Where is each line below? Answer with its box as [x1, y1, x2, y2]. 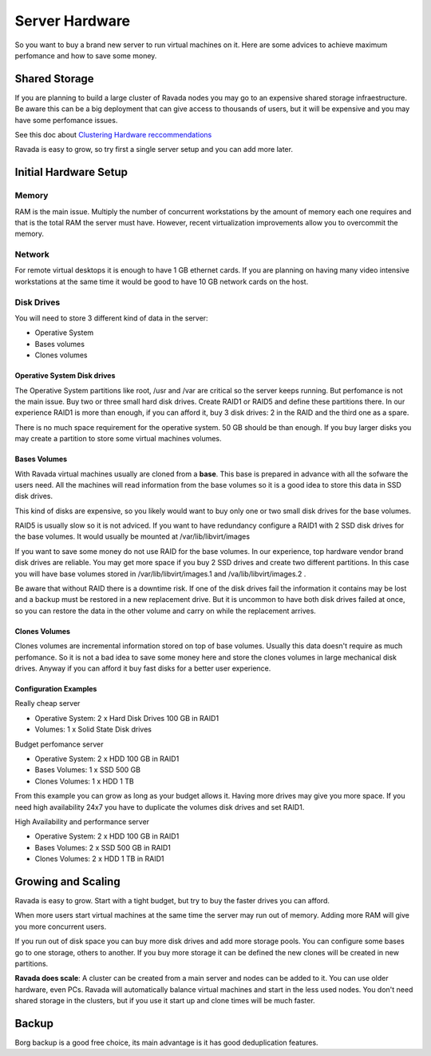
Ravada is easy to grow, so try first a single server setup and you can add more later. [14, 145, 293, 154]
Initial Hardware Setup [14, 165, 128, 179]
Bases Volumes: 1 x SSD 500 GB [34, 765, 141, 775]
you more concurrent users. [14, 922, 107, 931]
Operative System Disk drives [14, 371, 116, 381]
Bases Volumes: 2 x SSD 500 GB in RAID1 [34, 843, 172, 852]
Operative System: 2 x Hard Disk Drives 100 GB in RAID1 [34, 713, 219, 723]
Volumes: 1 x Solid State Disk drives [34, 724, 152, 735]
